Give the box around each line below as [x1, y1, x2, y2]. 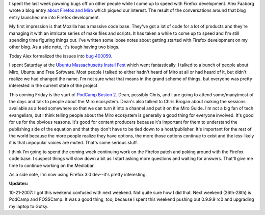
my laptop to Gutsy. [9, 203, 49, 209]
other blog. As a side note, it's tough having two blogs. [9, 44, 120, 50]
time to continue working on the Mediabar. [9, 162, 95, 168]
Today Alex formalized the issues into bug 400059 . [9, 53, 112, 59]
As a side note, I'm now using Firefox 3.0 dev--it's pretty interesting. [9, 171, 147, 177]
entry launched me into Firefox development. [9, 14, 100, 20]
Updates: [9, 181, 28, 187]
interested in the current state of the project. [9, 82, 99, 88]
